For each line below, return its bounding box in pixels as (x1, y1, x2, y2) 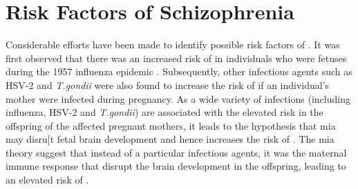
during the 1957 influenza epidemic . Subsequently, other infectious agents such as (6, 64, 352, 79)
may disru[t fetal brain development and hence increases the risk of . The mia (6, 132, 335, 146)
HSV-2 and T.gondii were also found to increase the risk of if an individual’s (6, 77, 330, 92)
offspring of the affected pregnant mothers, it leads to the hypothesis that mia (6, 118, 336, 132)
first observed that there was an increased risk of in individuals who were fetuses (6, 50, 347, 65)
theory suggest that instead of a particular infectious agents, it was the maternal (6, 145, 347, 159)
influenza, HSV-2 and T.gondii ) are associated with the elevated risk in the (6, 105, 323, 119)
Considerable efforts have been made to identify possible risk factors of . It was (6, 37, 340, 52)
